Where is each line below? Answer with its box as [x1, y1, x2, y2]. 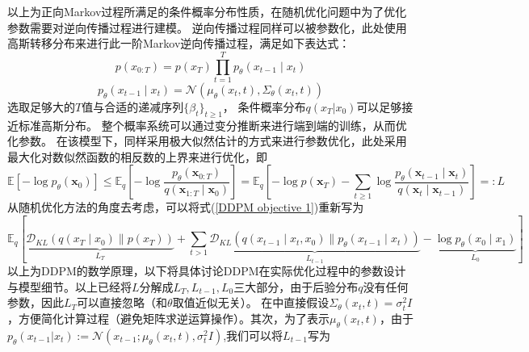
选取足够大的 [7, 98, 75, 115]
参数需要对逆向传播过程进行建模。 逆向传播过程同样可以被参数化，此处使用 [7, 19, 407, 36]
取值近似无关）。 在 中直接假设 [172, 294, 330, 311]
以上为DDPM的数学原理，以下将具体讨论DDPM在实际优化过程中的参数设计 [7, 262, 406, 279]
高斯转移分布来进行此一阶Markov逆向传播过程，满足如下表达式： [7, 35, 351, 52]
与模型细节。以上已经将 [7, 278, 132, 295]
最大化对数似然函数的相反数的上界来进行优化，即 [7, 148, 267, 165]
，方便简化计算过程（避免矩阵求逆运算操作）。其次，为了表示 [7, 310, 330, 327]
